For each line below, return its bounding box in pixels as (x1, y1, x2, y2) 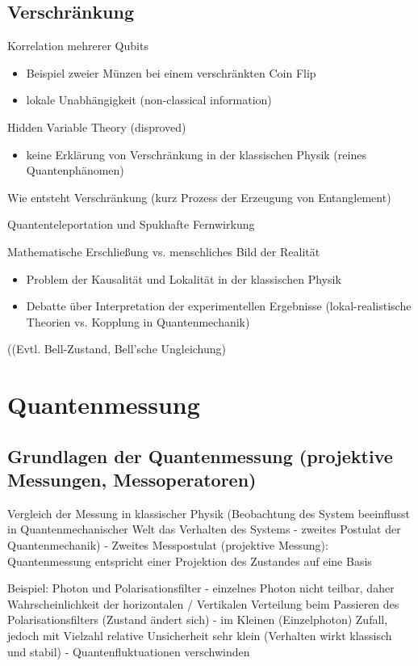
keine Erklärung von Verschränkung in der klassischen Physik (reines (26, 145, 366, 162)
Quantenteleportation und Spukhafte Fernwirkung (7, 216, 255, 233)
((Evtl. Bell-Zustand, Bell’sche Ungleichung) (7, 340, 227, 357)
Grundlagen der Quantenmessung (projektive (7, 443, 393, 468)
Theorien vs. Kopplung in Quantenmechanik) (26, 313, 250, 330)
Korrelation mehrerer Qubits (7, 37, 148, 54)
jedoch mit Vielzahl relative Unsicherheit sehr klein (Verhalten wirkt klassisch (7, 627, 392, 644)
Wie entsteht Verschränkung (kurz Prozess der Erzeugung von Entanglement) (7, 188, 391, 205)
